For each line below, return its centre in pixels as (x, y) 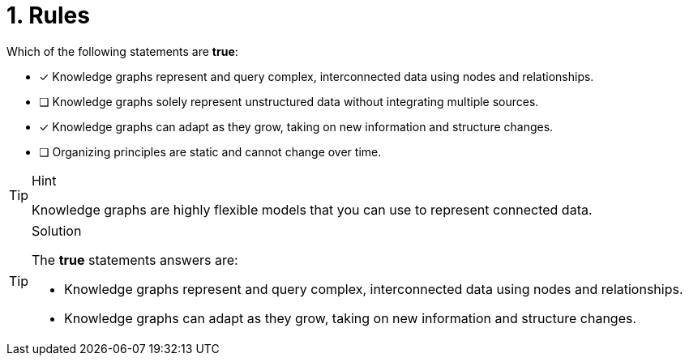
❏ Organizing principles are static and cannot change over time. (210, 151)
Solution (57, 230)
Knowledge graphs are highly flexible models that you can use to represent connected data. (312, 209)
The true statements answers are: (135, 260)
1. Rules (48, 15)
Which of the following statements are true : (122, 51)
